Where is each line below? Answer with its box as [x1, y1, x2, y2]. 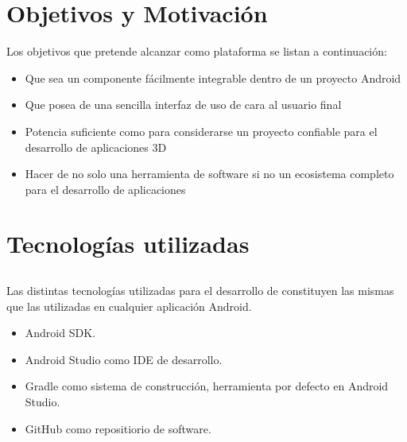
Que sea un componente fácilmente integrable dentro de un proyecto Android [25, 69, 401, 86]
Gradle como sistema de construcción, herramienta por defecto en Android [25, 378, 389, 394]
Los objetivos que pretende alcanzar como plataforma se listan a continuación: [6, 43, 387, 60]
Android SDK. [25, 324, 95, 341]
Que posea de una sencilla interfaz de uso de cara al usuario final [25, 96, 342, 113]
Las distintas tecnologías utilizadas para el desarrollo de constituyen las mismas [6, 282, 394, 299]
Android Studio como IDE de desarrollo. [25, 351, 223, 367]
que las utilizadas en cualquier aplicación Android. [6, 297, 252, 314]
